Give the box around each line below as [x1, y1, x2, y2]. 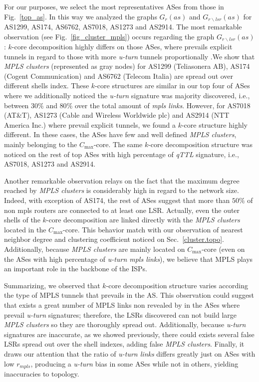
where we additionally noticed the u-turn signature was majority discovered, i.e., [4, 90, 250, 101]
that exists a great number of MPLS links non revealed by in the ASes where [4, 299, 240, 310]
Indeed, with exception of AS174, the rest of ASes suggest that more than [4, 195, 230, 205]
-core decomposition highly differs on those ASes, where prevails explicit [11, 41, 233, 52]
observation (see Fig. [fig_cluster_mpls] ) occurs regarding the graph [4, 31, 215, 41]
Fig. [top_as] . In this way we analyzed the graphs [4, 11, 157, 21]
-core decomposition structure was [148, 139, 253, 150]
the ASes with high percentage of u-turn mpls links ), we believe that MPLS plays [4, 253, 253, 264]
